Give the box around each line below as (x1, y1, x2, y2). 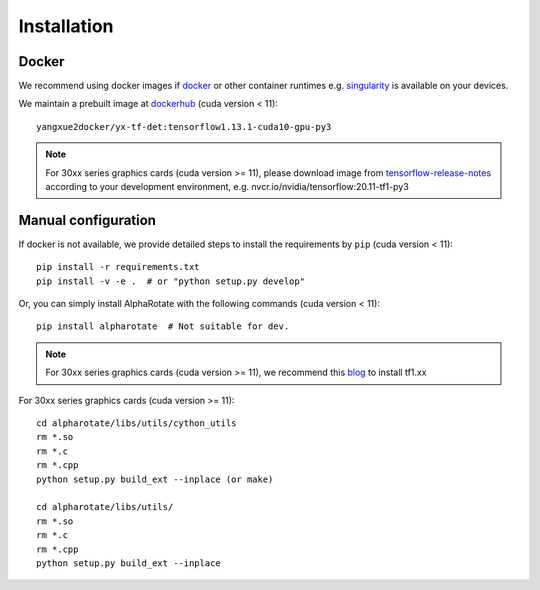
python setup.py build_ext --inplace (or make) (36, 473, 274, 485)
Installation (18, 15, 114, 37)
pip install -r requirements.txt (36, 261, 200, 273)
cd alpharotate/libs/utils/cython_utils (36, 418, 237, 429)
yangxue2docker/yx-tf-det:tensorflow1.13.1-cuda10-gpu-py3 (36, 121, 332, 132)
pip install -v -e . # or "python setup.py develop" (36, 275, 305, 287)
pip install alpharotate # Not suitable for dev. (36, 321, 290, 332)
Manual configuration (18, 211, 157, 229)
